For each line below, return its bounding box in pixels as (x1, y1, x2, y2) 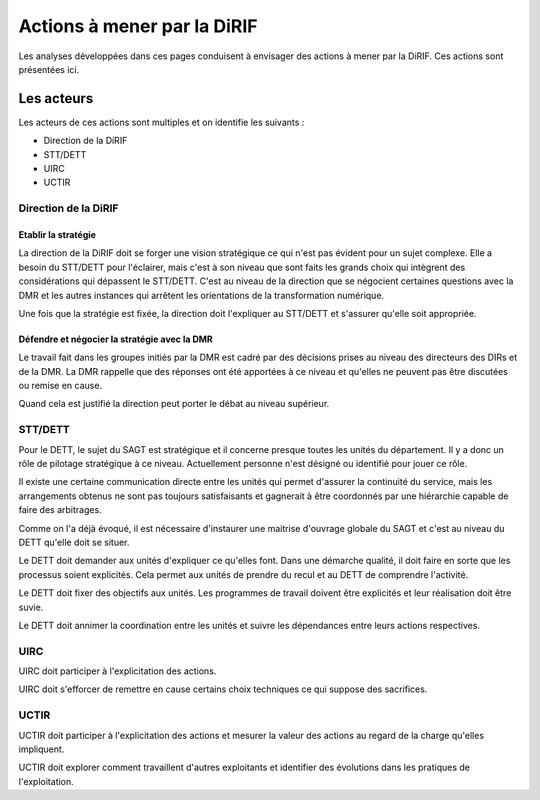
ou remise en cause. (18, 380, 103, 392)
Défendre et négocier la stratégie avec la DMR (18, 333, 214, 345)
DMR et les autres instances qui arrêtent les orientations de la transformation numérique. (18, 289, 385, 301)
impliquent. (18, 743, 65, 755)
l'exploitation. (18, 775, 74, 787)
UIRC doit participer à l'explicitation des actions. (18, 665, 217, 677)
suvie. (18, 601, 44, 613)
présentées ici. (18, 63, 80, 75)
